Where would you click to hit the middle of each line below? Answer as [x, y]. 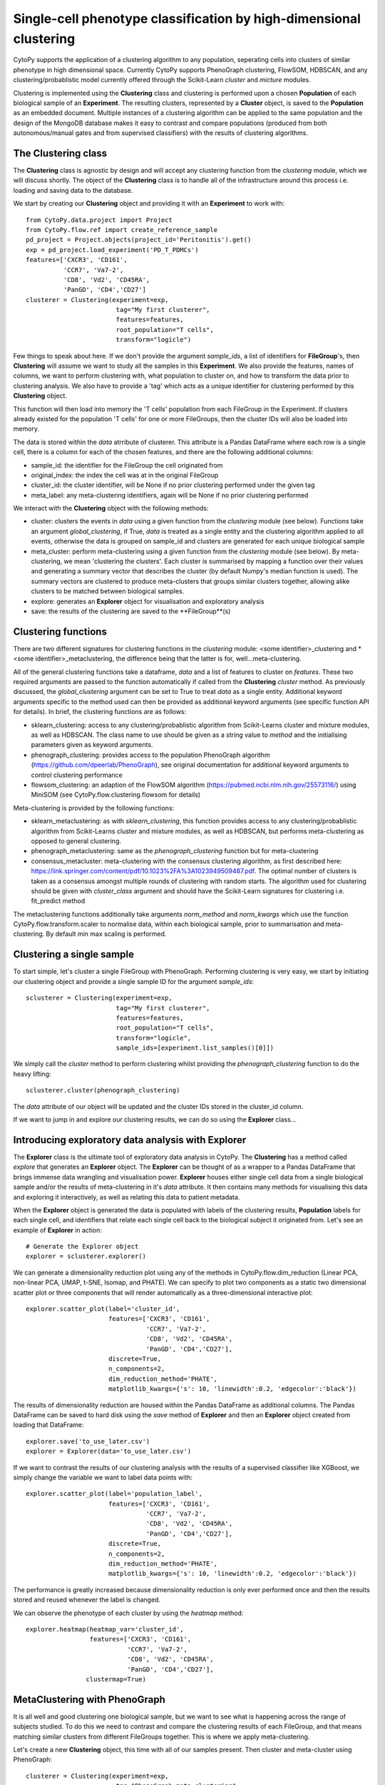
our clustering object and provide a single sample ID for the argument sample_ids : [134, 981]
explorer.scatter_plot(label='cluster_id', [103, 1309]
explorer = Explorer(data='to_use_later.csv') [109, 1452]
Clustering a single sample [74, 954]
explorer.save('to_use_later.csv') [88, 1441]
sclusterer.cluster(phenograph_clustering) [103, 1090]
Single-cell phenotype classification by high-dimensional [187, 19]
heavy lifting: [32, 1074]
